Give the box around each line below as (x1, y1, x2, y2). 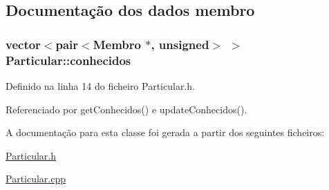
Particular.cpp (6, 171, 66, 186)
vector (6, 35, 41, 53)
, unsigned (151, 35, 209, 53)
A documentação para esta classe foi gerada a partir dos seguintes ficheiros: (6, 125, 325, 140)
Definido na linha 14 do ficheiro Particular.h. (6, 78, 195, 93)
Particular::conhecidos (6, 51, 131, 68)
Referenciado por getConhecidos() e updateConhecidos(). (6, 102, 247, 116)
